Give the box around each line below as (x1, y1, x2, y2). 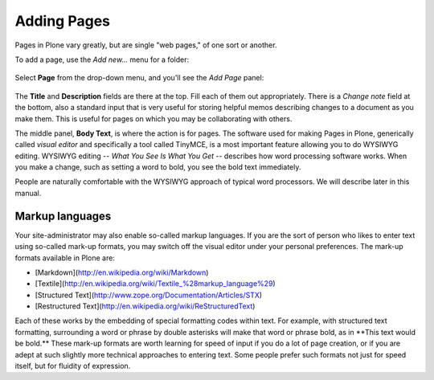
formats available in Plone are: (14, 253, 116, 263)
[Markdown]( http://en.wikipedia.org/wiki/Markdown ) (35, 268, 209, 277)
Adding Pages (14, 12, 110, 30)
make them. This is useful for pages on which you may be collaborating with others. (14, 113, 293, 124)
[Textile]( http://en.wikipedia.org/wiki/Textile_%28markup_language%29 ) (35, 279, 276, 288)
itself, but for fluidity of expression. (14, 362, 131, 371)
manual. (14, 188, 42, 198)
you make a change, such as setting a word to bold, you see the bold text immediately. (14, 162, 301, 172)
